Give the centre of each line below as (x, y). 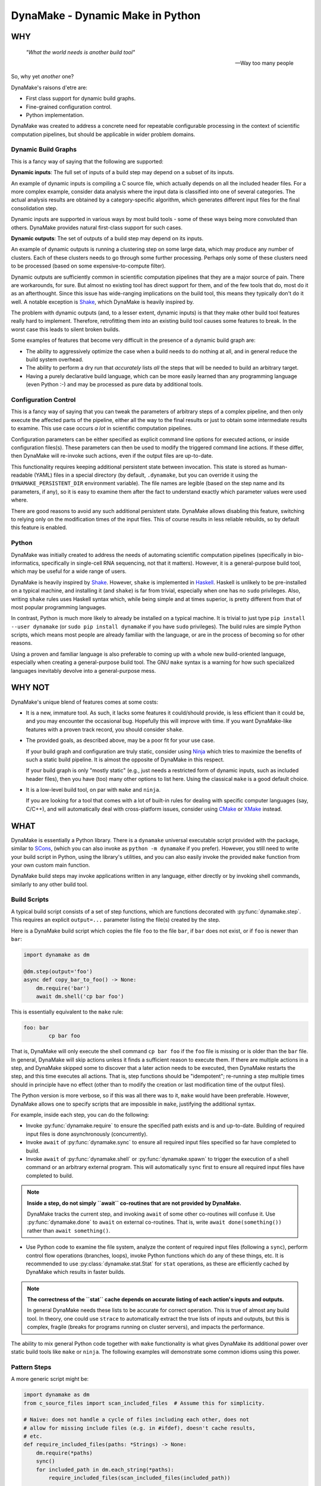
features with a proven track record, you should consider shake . (105, 729)
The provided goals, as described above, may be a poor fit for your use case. (120, 741)
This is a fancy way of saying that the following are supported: (87, 161)
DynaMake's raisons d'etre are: (49, 87)
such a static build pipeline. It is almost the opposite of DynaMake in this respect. (125, 759)
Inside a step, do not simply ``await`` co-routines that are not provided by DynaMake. (134, 1203)
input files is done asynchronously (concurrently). (87, 1134)
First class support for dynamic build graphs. (81, 99)
